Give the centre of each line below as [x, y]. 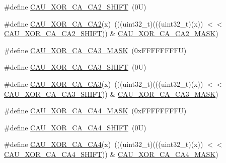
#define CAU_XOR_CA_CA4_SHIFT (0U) [75, 127]
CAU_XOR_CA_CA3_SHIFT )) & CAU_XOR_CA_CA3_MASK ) [111, 94]
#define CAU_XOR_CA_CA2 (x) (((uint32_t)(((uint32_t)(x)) [104, 23]
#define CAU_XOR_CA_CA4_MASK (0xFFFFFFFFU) [95, 111]
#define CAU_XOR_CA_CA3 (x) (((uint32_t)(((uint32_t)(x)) [104, 84]
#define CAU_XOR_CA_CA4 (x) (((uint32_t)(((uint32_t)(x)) [104, 144]
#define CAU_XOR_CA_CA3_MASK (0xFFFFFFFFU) [95, 50]
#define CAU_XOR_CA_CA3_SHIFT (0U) [75, 67]
